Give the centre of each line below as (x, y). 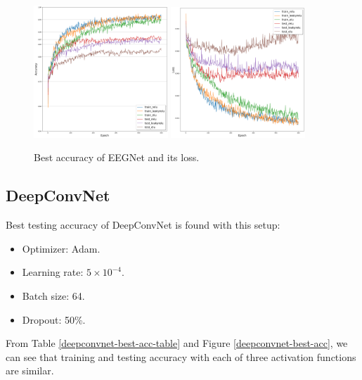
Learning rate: (53, 272)
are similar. (30, 370)
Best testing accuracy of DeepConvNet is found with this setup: (143, 225)
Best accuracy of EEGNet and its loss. (117, 157)
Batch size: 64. (53, 295)
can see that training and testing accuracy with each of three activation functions (181, 356)
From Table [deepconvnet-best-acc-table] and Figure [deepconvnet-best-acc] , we (177, 343)
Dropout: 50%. (54, 319)
